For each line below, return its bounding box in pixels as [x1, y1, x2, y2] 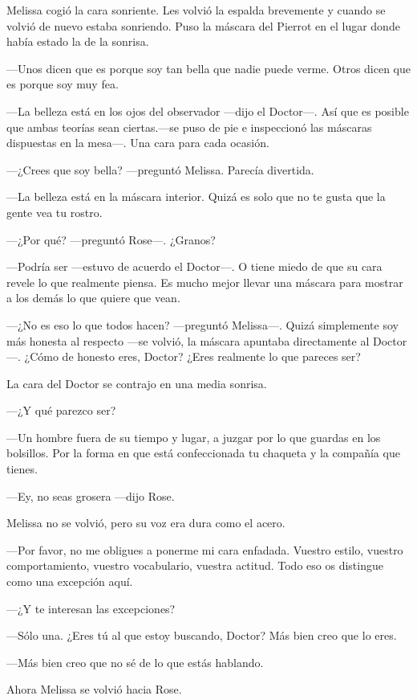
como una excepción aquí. [6, 573, 133, 590]
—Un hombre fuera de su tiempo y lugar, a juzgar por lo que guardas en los [6, 428, 381, 445]
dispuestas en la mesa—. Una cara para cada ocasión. [6, 134, 269, 151]
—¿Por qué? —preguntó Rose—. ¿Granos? [6, 231, 216, 248]
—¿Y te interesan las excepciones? [6, 600, 176, 616]
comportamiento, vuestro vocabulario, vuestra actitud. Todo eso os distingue [6, 557, 383, 574]
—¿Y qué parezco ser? [6, 402, 116, 419]
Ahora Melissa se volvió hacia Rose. [6, 681, 182, 698]
